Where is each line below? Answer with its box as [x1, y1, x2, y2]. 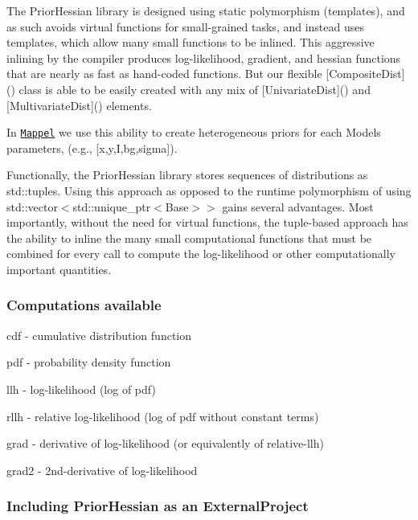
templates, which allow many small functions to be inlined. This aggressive [6, 34, 375, 51]
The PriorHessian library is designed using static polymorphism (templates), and [6, 2, 405, 18]
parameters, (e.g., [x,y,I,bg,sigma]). [6, 139, 178, 156]
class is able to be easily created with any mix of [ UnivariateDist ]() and [18, 80, 371, 97]
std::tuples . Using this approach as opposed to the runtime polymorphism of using [6, 182, 412, 199]
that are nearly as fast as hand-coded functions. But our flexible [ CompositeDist [6, 65, 402, 82]
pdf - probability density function [6, 354, 171, 371]
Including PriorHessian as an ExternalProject [6, 496, 309, 516]
